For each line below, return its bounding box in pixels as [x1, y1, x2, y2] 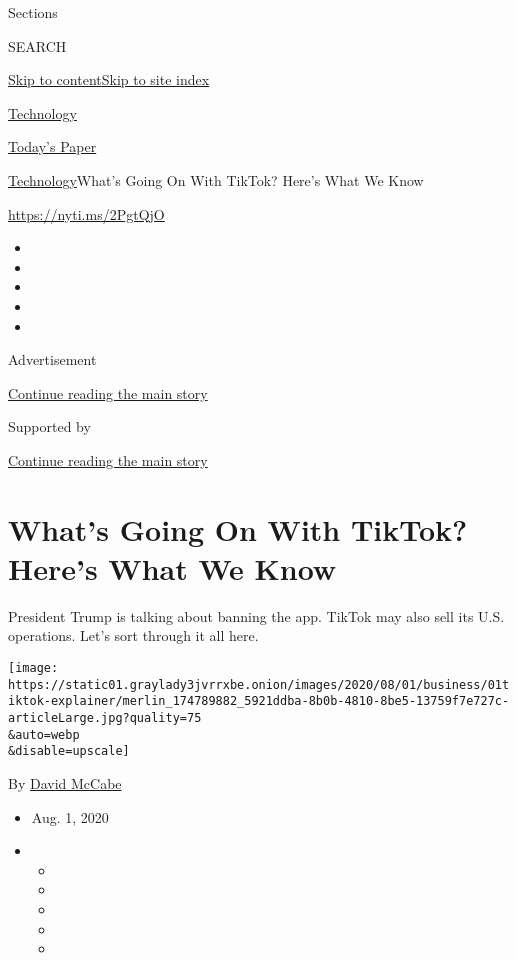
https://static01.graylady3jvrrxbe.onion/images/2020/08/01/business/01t [8, 677, 510, 692]
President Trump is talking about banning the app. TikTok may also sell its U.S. [8, 605, 505, 626]
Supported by [8, 416, 91, 437]
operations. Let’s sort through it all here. [8, 625, 259, 646]
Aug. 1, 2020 [31, 806, 109, 827]
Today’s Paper [8, 136, 97, 157]
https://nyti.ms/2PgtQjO [8, 203, 165, 224]
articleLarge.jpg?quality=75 [8, 710, 202, 725]
